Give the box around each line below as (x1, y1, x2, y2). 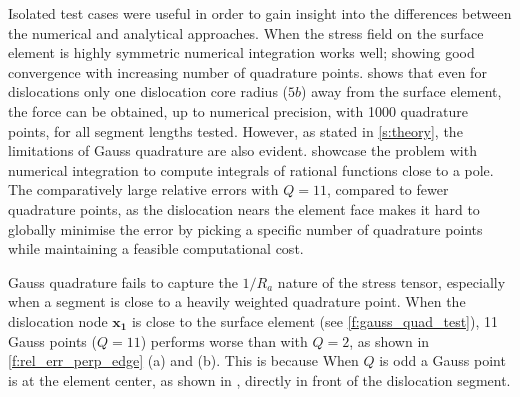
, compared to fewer (326, 179, 449, 200)
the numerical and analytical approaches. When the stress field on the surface (8, 22, 484, 43)
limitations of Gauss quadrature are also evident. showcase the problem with (8, 140, 477, 161)
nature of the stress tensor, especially (277, 271, 506, 292)
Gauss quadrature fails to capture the (8, 271, 238, 292)
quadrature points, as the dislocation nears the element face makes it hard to (8, 198, 480, 219)
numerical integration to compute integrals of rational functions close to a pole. (8, 159, 494, 180)
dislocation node (8, 310, 108, 331)
